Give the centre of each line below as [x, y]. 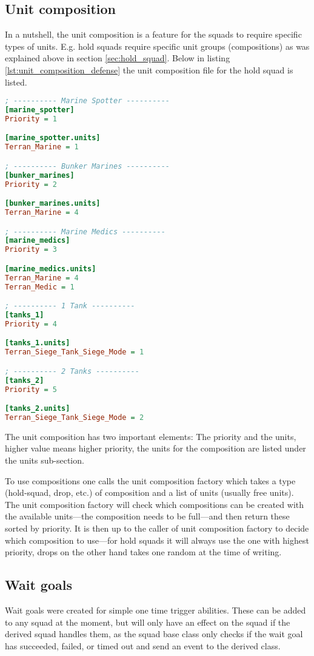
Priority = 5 [31, 389]
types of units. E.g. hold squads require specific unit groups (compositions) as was [157, 46]
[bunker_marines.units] [53, 204]
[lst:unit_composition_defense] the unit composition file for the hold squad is [149, 69]
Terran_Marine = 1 [42, 147]
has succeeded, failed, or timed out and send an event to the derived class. [143, 645]
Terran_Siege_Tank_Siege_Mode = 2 [75, 417]
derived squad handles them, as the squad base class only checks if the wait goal [154, 634]
